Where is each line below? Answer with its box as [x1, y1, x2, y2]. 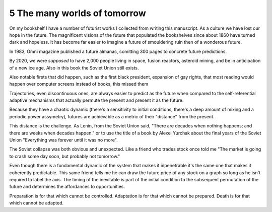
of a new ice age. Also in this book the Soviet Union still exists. [9, 64, 139, 70]
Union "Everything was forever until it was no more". [9, 137, 118, 143]
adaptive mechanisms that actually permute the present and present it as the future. [9, 97, 184, 103]
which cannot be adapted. [9, 200, 64, 206]
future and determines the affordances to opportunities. [9, 184, 125, 190]
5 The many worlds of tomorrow [9, 8, 146, 19]
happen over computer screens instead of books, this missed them [9, 81, 149, 87]
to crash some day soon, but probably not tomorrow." [9, 153, 120, 159]
